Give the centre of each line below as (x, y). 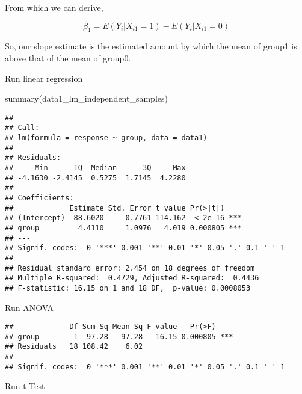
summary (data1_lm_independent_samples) (86, 98)
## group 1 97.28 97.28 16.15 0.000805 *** (119, 337)
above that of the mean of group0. (68, 57)
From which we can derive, (54, 7)
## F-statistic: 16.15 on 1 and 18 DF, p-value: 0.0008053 (128, 288)
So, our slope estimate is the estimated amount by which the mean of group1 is (151, 46)
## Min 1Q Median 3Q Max (95, 168)
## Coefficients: (39, 198)
